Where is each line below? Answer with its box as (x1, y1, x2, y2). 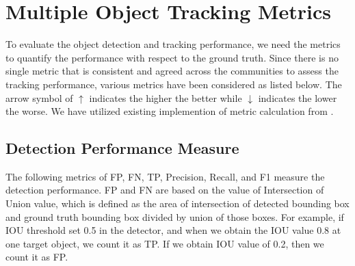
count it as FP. (5, 250, 68, 264)
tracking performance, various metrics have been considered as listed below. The (5, 77, 342, 91)
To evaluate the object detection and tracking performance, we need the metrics (5, 37, 341, 51)
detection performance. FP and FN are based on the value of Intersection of (5, 183, 324, 197)
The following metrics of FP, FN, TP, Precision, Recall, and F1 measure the (5, 169, 325, 183)
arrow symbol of (5, 90, 73, 105)
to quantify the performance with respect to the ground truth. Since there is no (5, 50, 339, 64)
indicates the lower (258, 90, 337, 105)
